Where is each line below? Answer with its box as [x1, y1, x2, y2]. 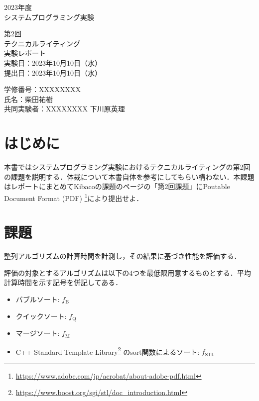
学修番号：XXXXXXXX [4, 84, 81, 95]
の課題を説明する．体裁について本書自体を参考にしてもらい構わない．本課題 [4, 171, 255, 182]
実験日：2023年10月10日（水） [4, 57, 102, 68]
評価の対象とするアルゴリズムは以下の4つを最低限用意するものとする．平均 [4, 267, 251, 278]
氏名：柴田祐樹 [4, 94, 53, 104]
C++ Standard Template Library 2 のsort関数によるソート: [15, 345, 200, 357]
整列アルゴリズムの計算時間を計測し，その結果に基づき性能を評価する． [4, 251, 241, 261]
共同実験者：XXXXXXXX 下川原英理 [4, 103, 125, 114]
